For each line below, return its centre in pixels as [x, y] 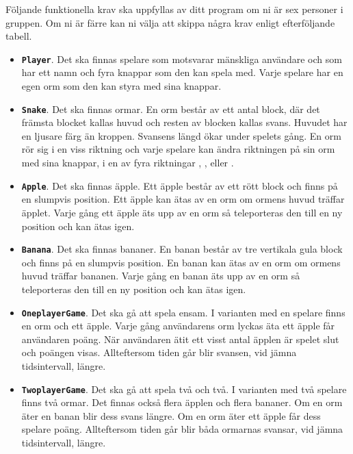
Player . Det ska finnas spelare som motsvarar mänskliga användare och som [182, 59]
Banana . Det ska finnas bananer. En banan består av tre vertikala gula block [182, 249]
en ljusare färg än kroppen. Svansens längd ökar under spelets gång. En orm [181, 135]
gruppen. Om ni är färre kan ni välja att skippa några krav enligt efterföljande [170, 22]
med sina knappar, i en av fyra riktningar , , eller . [128, 163]
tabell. [19, 36]
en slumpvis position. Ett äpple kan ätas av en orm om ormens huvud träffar [183, 199]
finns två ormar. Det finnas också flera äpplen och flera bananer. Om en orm [182, 402]
